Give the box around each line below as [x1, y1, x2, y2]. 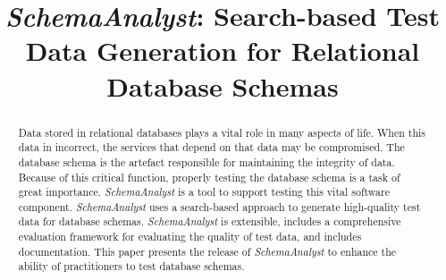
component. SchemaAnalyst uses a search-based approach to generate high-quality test [18, 199, 421, 214]
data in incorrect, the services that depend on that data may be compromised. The [18, 140, 405, 155]
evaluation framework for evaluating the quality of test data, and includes [18, 229, 362, 244]
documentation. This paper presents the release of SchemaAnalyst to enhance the [18, 243, 397, 259]
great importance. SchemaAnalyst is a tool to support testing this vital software [18, 184, 390, 199]
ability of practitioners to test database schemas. [18, 259, 245, 274]
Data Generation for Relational [25, 32, 420, 69]
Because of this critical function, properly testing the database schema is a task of [18, 169, 400, 184]
